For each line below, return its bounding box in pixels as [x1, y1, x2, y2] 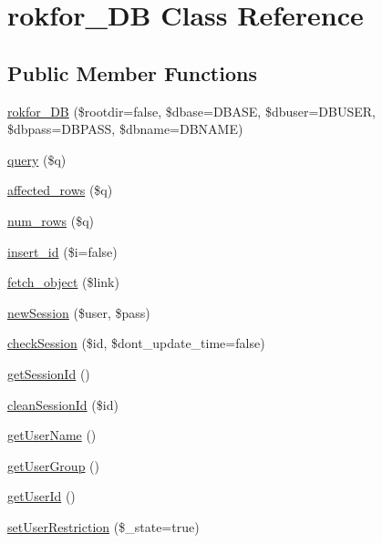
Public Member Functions [7, 58, 257, 87]
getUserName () [7, 425, 97, 445]
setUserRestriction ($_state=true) [7, 517, 200, 536]
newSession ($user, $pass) [7, 302, 150, 322]
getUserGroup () [7, 456, 99, 475]
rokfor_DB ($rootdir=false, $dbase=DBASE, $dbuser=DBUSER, [7, 101, 376, 120]
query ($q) [7, 149, 67, 169]
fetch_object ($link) [7, 272, 119, 292]
